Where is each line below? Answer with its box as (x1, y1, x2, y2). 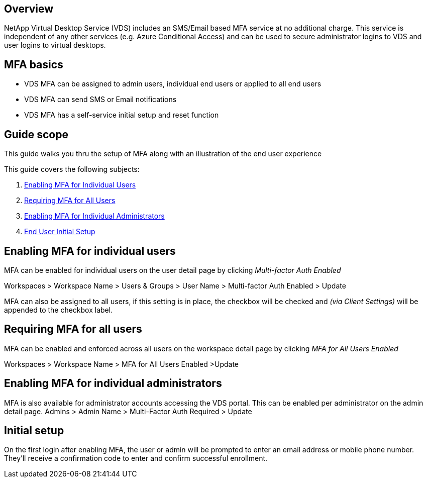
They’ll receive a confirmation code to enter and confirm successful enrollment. (4, 454, 268, 463)
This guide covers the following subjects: (4, 165, 140, 174)
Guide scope (4, 128, 68, 141)
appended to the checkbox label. (4, 305, 113, 314)
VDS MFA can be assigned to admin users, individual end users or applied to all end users (24, 79, 322, 88)
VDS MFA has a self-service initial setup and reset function (24, 111, 219, 120)
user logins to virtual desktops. (4, 41, 106, 50)
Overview (4, 3, 54, 15)
